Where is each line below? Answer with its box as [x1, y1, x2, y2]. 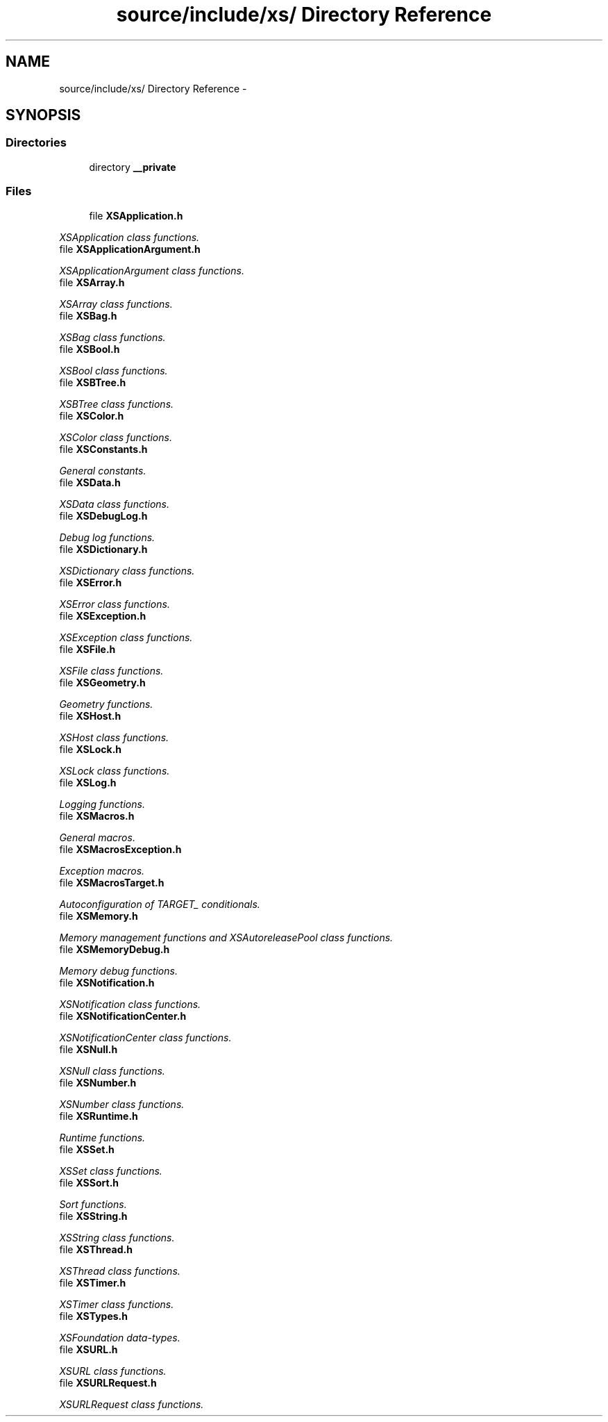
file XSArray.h [59, 276, 125, 288]
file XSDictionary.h [59, 543, 148, 555]
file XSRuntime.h [59, 1109, 138, 1122]
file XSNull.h [59, 1043, 118, 1055]
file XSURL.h [59, 1343, 118, 1355]
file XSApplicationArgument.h [59, 242, 201, 255]
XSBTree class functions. [59, 397, 174, 410]
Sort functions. [59, 1198, 127, 1210]
